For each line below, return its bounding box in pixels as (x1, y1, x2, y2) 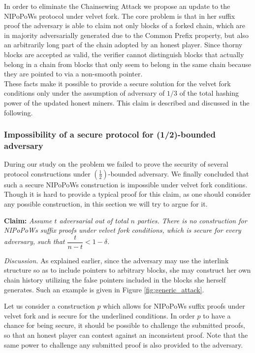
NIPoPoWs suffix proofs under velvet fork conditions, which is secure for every (4, 225, 241, 235)
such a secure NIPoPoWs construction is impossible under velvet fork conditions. (4, 179, 248, 189)
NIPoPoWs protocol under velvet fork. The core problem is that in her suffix (4, 10, 235, 21)
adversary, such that (4, 236, 65, 247)
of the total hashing (179, 88, 239, 98)
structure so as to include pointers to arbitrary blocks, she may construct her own (4, 265, 251, 275)
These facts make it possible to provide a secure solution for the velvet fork (4, 78, 231, 88)
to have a (203, 310, 231, 320)
